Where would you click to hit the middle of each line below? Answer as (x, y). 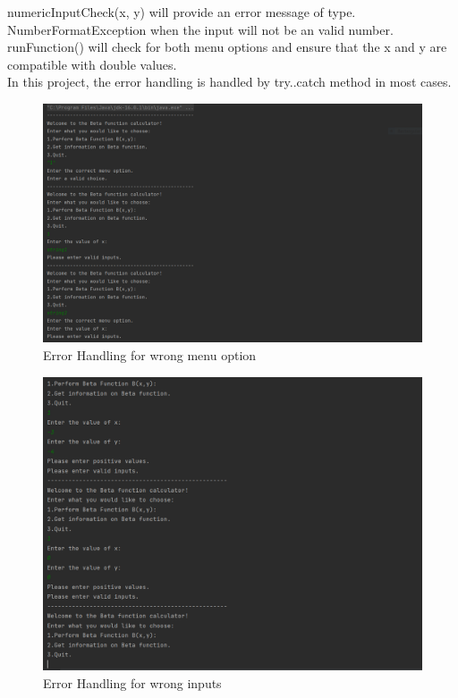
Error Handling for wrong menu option (150, 355)
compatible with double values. (92, 64)
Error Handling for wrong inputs (132, 683)
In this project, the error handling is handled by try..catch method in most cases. (229, 82)
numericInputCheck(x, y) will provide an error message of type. (182, 12)
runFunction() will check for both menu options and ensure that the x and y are (227, 47)
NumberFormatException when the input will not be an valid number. (200, 29)
